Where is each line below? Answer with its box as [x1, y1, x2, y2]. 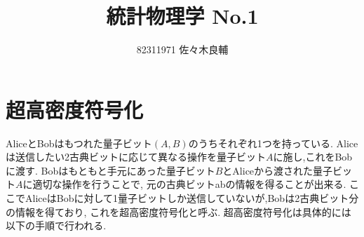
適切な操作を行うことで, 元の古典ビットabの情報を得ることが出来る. [32, 177, 346, 191]
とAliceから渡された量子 [222, 163, 333, 177]
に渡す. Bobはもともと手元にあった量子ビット [6, 163, 215, 177]
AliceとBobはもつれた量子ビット [6, 135, 152, 150]
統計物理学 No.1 [106, 1, 259, 30]
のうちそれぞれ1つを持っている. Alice [188, 135, 358, 150]
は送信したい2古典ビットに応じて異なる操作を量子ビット [6, 149, 266, 164]
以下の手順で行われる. [6, 218, 107, 233]
